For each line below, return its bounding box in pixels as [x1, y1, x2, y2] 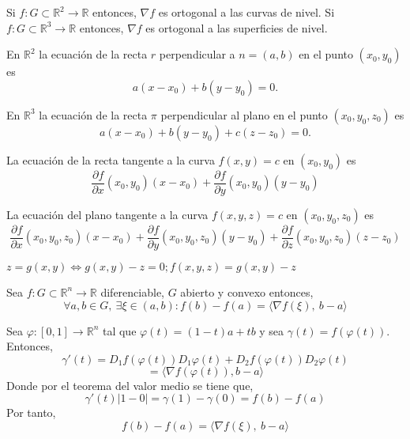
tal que [102, 322, 137, 339]
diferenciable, [100, 283, 164, 300]
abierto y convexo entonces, [180, 283, 314, 300]
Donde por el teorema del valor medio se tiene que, [6, 377, 254, 393]
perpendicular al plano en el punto [160, 106, 328, 123]
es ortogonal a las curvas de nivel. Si [158, 4, 335, 20]
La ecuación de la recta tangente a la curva [6, 151, 215, 168]
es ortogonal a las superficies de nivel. [145, 19, 328, 36]
